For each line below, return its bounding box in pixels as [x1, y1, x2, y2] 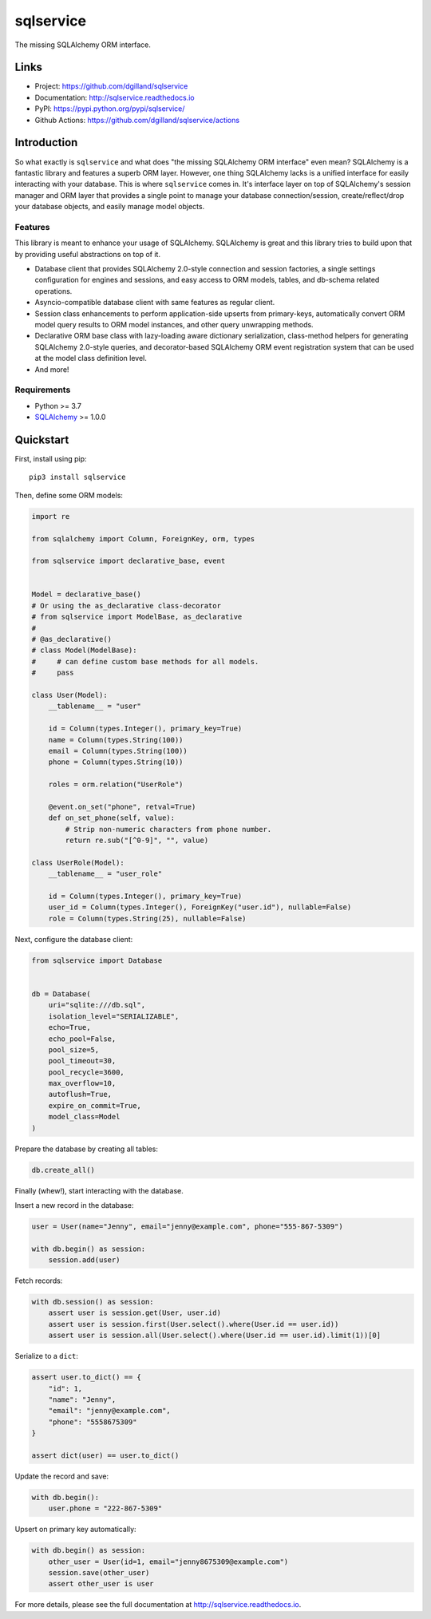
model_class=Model [48, 1112, 121, 1122]
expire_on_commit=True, [48, 1101, 141, 1110]
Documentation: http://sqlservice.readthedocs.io [34, 93, 195, 102]
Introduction [14, 136, 78, 149]
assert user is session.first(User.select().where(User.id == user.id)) [48, 1320, 339, 1328]
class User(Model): [31, 691, 108, 699]
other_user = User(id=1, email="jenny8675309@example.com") [48, 1557, 289, 1566]
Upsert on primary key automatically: [14, 1525, 136, 1534]
